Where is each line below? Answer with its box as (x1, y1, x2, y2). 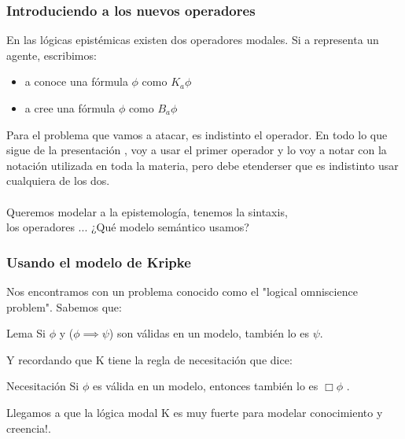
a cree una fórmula (24, 100, 116, 116)
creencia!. (6, 419, 51, 436)
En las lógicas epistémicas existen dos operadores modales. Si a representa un (6, 31, 379, 48)
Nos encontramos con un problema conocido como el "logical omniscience (6, 282, 358, 299)
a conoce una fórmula (24, 73, 128, 90)
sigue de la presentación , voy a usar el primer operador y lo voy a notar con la (6, 142, 387, 158)
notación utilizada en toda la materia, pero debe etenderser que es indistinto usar (6, 157, 399, 173)
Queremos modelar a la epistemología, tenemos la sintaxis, (6, 203, 288, 219)
